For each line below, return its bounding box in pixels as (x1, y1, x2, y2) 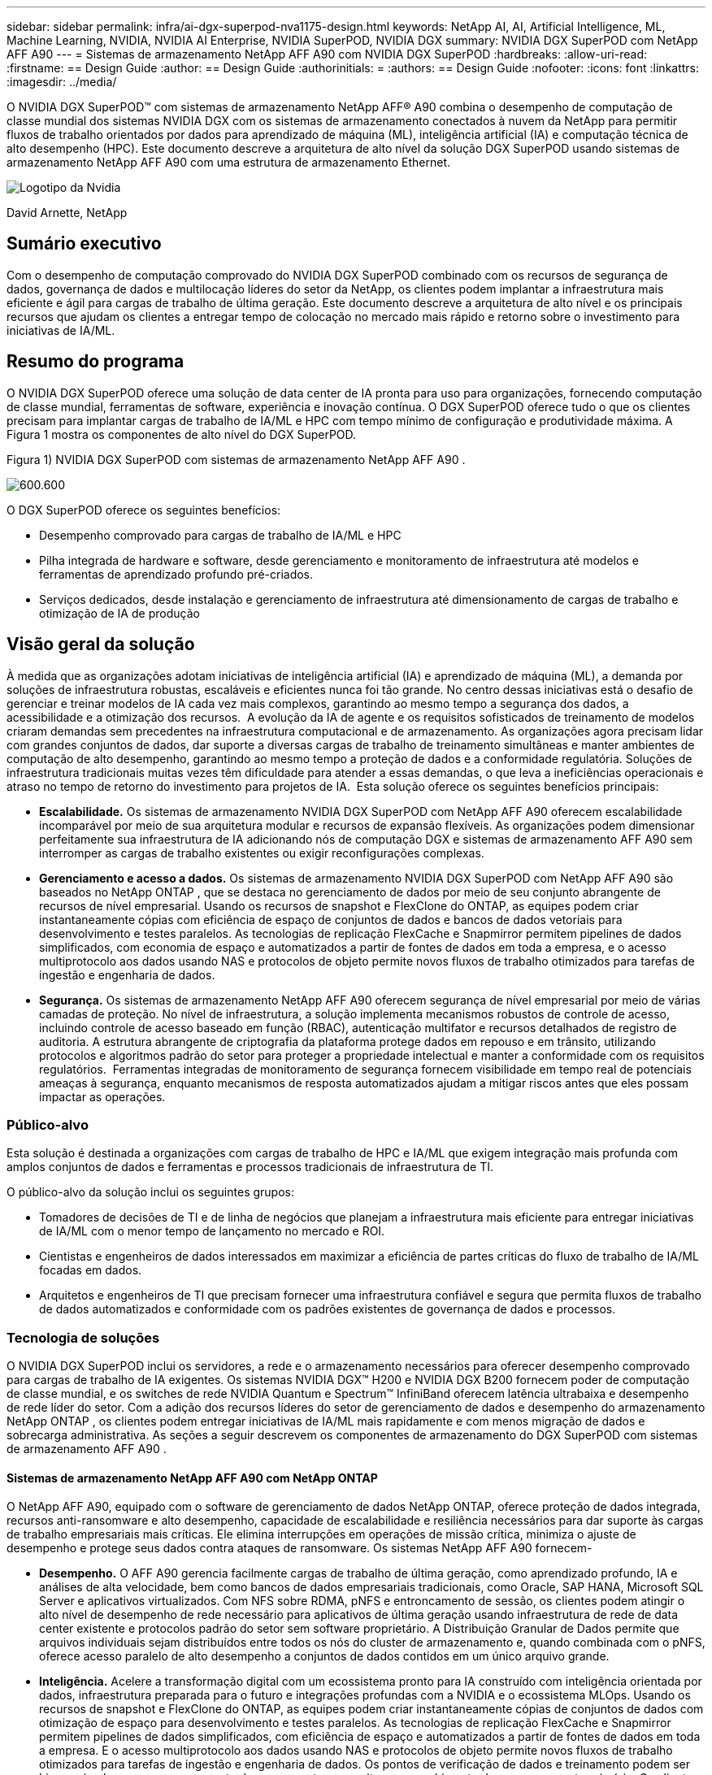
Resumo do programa (7, 351, 185, 372)
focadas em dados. (39, 1263, 142, 1278)
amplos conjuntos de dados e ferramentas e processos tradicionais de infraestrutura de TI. (7, 1160, 493, 1174)
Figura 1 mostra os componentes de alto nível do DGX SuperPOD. (7, 427, 357, 441)
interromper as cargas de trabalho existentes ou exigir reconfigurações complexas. (39, 845, 484, 860)
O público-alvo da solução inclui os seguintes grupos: (7, 1185, 294, 1200)
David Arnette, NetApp (7, 206, 128, 219)
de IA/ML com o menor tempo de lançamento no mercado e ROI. (39, 1224, 385, 1239)
